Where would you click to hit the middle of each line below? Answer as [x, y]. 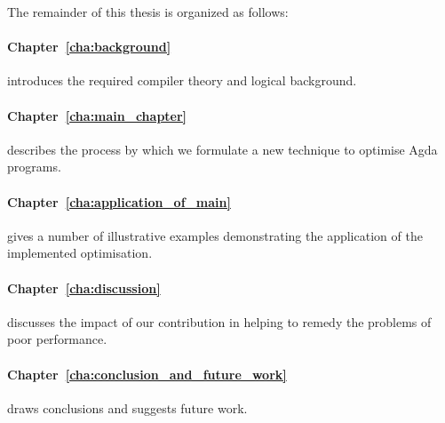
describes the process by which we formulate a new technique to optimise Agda [222, 149]
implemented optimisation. [80, 253]
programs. [34, 167]
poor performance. [57, 339]
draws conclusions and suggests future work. [127, 407]
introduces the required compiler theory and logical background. [182, 80]
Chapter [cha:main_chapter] [97, 115]
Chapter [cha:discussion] [84, 287]
